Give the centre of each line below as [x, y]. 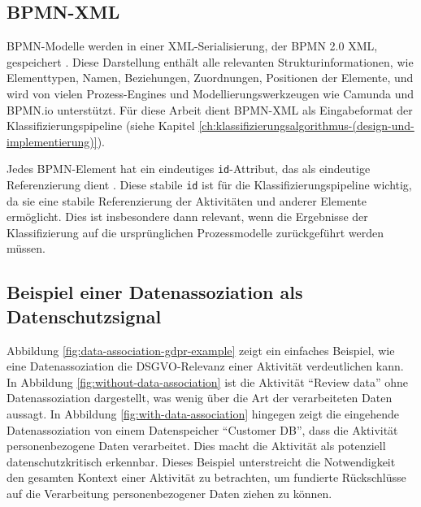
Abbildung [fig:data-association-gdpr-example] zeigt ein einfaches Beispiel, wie [201, 350]
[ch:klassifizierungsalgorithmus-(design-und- [306, 126]
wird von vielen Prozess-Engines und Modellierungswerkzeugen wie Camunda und [210, 93]
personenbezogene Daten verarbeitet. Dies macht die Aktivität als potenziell [196, 446]
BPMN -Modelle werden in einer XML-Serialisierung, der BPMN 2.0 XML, [192, 46]
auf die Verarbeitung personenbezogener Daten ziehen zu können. [169, 493]
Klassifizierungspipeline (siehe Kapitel [101, 126]
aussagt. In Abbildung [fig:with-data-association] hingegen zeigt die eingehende [203, 414]
